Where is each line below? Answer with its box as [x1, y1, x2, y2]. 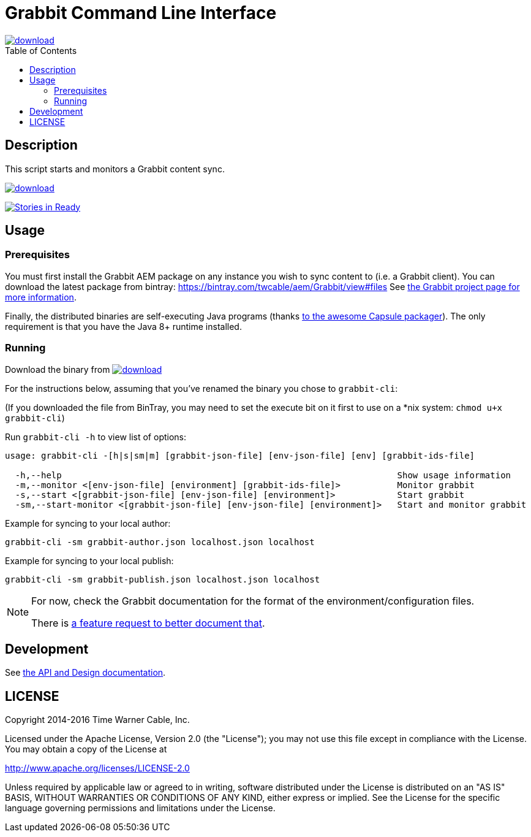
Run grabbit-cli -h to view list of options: [5, 431, 187, 442]
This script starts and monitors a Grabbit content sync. [5, 163, 225, 174]
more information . [5, 291, 77, 302]
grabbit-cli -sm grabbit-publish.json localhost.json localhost [5, 574, 320, 584]
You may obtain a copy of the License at [5, 744, 167, 755]
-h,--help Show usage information [15, 470, 511, 480]
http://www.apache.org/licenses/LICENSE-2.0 [5, 763, 190, 774]
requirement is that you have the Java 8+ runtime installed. [5, 321, 242, 332]
